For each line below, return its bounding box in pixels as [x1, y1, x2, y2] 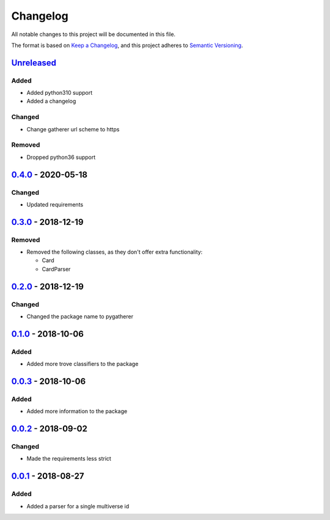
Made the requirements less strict [26, 455, 111, 463]
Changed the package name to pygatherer [26, 313, 134, 320]
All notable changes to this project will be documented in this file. [11, 31, 176, 38]
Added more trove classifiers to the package [26, 361, 139, 368]
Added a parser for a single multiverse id [26, 502, 130, 510]
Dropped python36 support [26, 153, 96, 161]
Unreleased [11, 57, 57, 68]
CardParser [42, 265, 71, 273]
